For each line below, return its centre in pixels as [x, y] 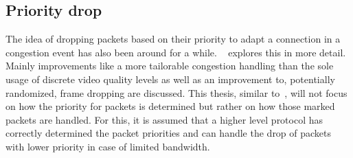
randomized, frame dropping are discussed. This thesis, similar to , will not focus [176, 92]
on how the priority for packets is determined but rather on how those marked [170, 106]
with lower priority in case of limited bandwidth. [108, 146]
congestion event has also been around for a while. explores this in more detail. [176, 52]
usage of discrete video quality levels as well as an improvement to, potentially [170, 79]
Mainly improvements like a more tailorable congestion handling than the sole [170, 66]
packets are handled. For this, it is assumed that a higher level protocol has [164, 119]
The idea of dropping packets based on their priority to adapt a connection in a [173, 39]
